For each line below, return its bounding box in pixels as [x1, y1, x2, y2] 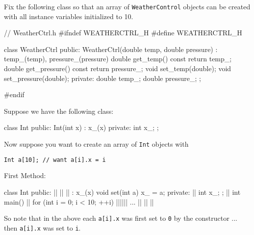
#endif [4, 89, 25, 100]
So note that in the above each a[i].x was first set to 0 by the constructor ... [4, 213, 237, 223]
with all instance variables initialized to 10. [4, 11, 133, 21]
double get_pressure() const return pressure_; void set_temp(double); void [4, 63, 231, 74]
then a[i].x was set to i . [4, 222, 81, 233]
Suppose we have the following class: [4, 105, 114, 116]
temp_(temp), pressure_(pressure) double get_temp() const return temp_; [4, 53, 232, 64]
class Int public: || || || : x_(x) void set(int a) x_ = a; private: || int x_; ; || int [4, 186, 241, 197]
